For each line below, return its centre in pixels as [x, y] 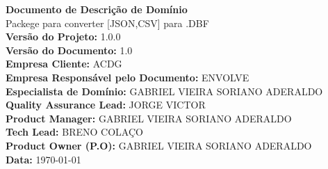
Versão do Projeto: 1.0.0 [63, 37]
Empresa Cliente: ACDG [64, 64]
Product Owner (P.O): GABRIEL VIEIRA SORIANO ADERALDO [159, 145]
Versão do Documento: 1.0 [69, 50]
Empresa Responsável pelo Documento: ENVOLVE [128, 77]
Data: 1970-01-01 [43, 159]
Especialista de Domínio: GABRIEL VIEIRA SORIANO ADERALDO [164, 91]
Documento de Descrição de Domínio [97, 9]
